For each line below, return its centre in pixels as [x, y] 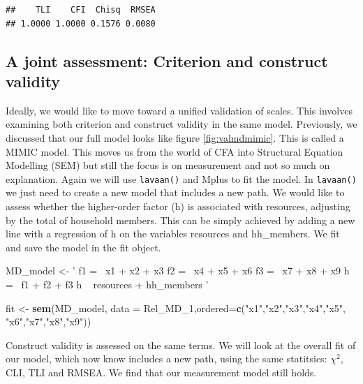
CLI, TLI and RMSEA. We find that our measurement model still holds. [161, 372]
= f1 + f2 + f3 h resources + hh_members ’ [107, 284]
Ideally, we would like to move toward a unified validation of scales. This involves [179, 110]
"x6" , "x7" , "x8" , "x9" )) [49, 322]
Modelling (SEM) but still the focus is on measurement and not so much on [168, 165]
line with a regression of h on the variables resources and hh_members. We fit [173, 234]
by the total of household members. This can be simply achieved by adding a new [180, 220]
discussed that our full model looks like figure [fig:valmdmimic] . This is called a [175, 137]
